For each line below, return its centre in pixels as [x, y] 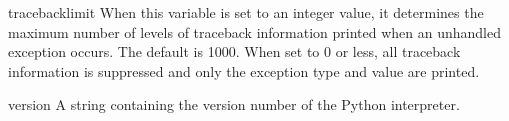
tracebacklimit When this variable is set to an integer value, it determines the [246, 12]
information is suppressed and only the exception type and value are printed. [244, 70]
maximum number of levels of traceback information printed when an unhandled [254, 31]
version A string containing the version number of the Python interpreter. [234, 104]
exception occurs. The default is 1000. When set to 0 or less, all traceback [234, 51]
